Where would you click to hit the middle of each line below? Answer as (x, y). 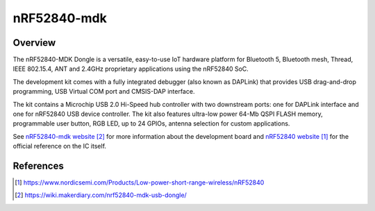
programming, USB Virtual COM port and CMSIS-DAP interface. (104, 92)
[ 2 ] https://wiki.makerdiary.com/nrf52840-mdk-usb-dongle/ (101, 195)
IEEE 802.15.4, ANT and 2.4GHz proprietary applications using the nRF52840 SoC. (131, 69)
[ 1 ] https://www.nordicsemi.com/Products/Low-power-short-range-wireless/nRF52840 (140, 183)
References (38, 166)
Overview (34, 43)
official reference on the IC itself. (60, 146)
